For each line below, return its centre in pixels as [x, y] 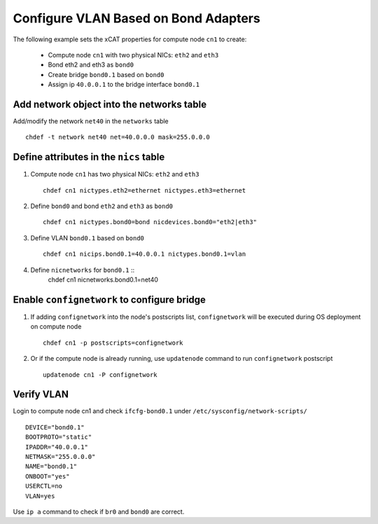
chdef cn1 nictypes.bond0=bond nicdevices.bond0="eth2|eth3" [150, 222]
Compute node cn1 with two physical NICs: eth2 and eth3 [133, 55]
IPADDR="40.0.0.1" [57, 447]
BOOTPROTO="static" [59, 437]
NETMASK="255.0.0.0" [61, 456]
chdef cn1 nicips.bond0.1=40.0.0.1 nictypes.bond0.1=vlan [145, 254]
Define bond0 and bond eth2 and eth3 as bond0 [102, 206]
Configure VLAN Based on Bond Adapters [136, 18]
